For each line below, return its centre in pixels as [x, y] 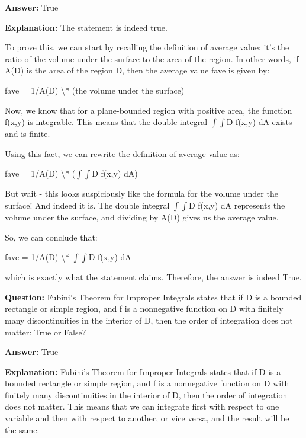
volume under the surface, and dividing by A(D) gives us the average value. [142, 217]
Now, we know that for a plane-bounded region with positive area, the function [149, 110]
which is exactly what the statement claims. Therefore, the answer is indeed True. [153, 277]
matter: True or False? [46, 332]
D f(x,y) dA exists [259, 122]
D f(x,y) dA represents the [237, 205]
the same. [22, 429]
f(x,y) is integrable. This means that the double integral [106, 122]
